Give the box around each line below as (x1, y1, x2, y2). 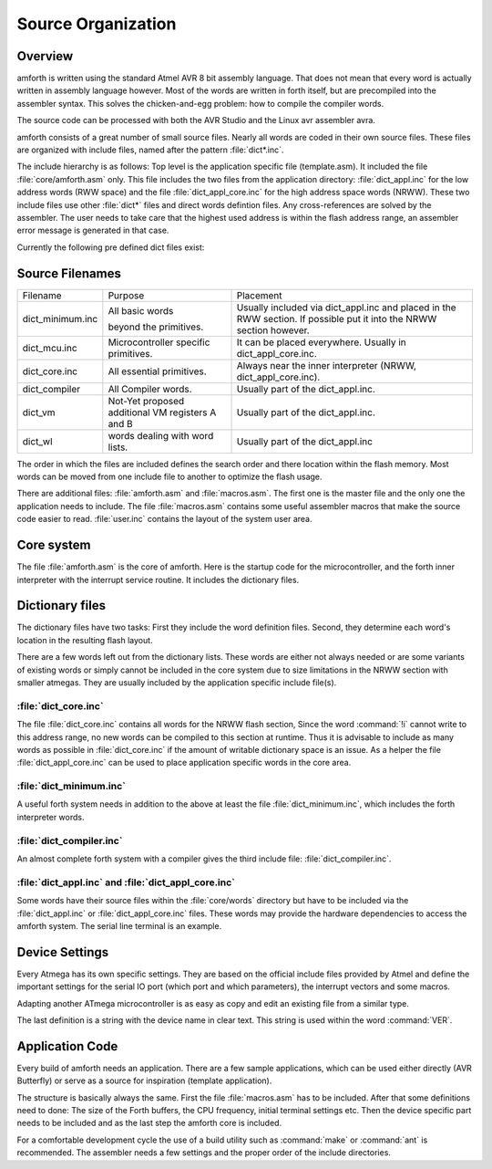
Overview (16, 48, 74, 64)
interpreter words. (16, 811, 85, 822)
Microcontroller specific (108, 336, 210, 349)
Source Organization (16, 14, 177, 34)
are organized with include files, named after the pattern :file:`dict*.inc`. (16, 144, 284, 155)
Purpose (108, 288, 145, 301)
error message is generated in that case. (16, 224, 169, 236)
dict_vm (22, 406, 56, 419)
